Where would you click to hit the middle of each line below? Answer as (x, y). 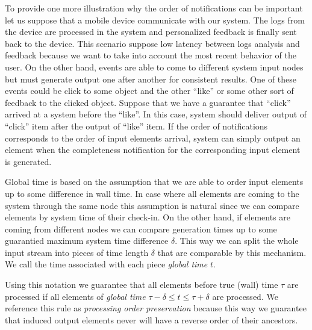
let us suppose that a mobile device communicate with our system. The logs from (155, 20)
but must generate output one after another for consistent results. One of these (151, 79)
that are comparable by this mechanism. (232, 252)
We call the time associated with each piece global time (106, 264)
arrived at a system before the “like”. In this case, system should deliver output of (156, 114)
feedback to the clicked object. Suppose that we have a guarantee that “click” (148, 102)
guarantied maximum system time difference (87, 241)
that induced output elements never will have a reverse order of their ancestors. (151, 319)
